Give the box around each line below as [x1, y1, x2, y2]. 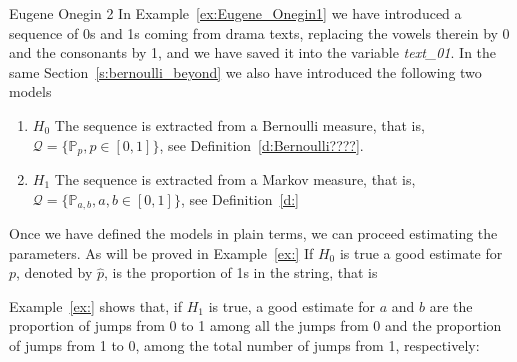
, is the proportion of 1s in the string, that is [104, 262, 378, 283]
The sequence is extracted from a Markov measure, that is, [54, 169, 416, 190]
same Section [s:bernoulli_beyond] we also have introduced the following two [9, 61, 482, 82]
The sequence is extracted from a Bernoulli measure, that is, [54, 114, 425, 135]
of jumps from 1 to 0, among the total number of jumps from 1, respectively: [9, 335, 480, 356]
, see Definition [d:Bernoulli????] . [159, 134, 364, 155]
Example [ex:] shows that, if [9, 295, 183, 316]
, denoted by [16, 262, 93, 283]
